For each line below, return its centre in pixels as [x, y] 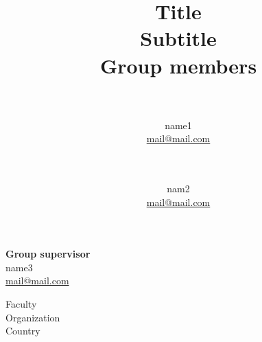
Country [23, 331]
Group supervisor [48, 254]
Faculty [21, 304]
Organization [33, 317]
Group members [178, 65]
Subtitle [178, 38]
